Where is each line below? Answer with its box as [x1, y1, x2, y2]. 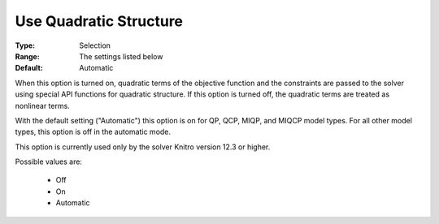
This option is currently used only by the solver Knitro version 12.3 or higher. [15, 142, 271, 152]
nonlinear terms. [15, 101, 71, 110]
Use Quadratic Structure [15, 12, 183, 30]
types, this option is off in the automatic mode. [15, 127, 171, 137]
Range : [15, 51, 40, 61]
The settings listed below [79, 51, 163, 61]
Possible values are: [15, 157, 83, 166]
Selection [79, 41, 111, 50]
